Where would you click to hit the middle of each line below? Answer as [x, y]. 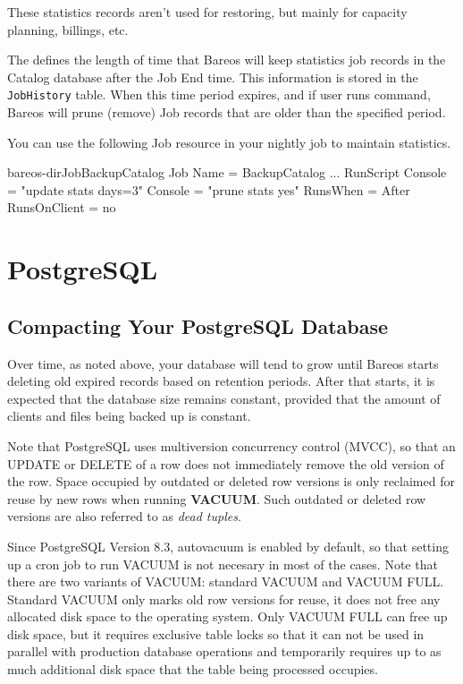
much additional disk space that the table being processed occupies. [193, 669]
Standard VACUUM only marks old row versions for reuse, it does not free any [224, 598]
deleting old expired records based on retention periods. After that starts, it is [221, 381]
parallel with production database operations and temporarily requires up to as [224, 651]
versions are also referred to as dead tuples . [124, 516]
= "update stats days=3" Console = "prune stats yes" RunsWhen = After [209, 189]
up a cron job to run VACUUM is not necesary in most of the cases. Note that [223, 564]
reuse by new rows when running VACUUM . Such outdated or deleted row [217, 498]
